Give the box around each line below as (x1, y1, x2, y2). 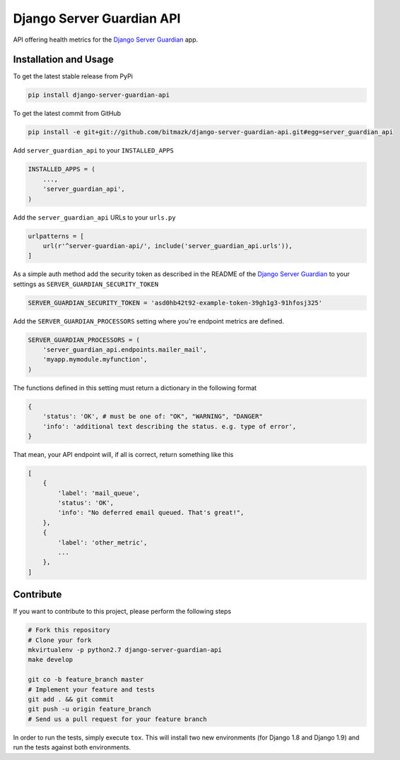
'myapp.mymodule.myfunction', (42, 355, 148, 364)
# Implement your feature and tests (28, 685, 155, 694)
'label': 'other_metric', (57, 538, 148, 547)
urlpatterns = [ (28, 232, 85, 240)
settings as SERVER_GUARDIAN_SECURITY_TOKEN (13, 280, 159, 288)
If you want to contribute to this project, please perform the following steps (13, 607, 232, 616)
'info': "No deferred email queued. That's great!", (57, 509, 245, 517)
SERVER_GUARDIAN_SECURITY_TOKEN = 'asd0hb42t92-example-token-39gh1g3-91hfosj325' (28, 299, 323, 307)
